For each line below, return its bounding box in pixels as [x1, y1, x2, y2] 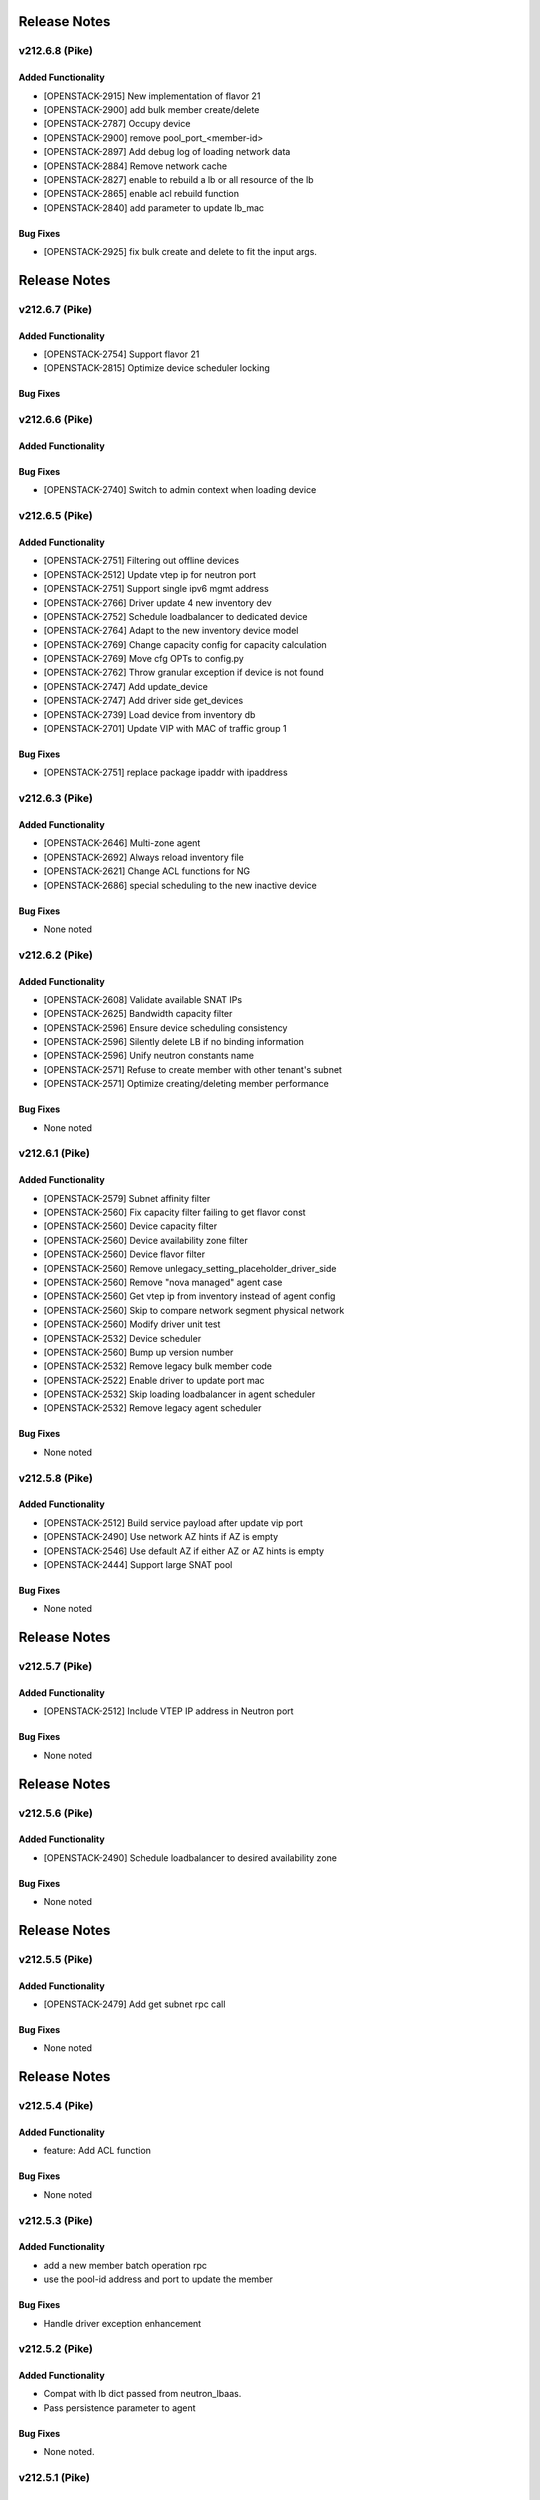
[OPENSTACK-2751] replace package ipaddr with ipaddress [43, 766, 289, 779]
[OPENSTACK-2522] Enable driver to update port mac [43, 1374, 265, 1386]
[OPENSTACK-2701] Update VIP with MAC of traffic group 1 [43, 723, 287, 735]
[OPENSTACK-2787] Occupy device [43, 118, 191, 130]
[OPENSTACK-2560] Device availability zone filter [43, 1234, 249, 1246]
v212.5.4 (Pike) [18, 2099, 94, 2113]
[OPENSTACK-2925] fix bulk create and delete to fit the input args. [43, 246, 317, 258]
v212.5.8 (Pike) [18, 1471, 94, 1485]
